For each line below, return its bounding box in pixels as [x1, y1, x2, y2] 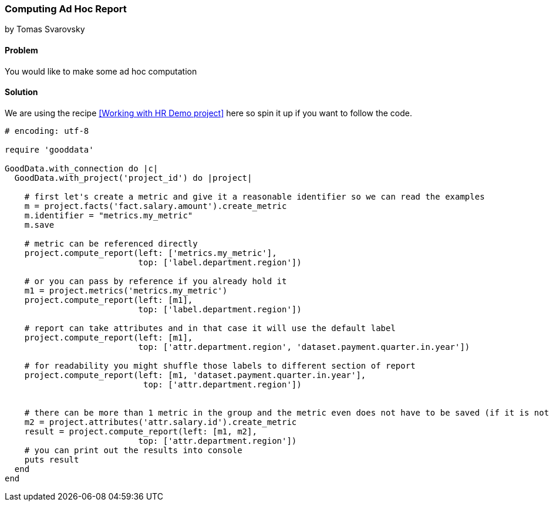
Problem [5, 45, 38, 55]
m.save [24, 220, 55, 230]
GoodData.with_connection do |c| [5, 163, 159, 173]
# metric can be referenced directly [24, 238, 198, 248]
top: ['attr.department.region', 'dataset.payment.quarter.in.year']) [138, 342, 470, 352]
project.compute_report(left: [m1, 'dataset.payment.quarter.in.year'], [24, 370, 366, 380]
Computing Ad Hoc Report [5, 3, 127, 15]
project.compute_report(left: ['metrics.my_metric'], [24, 248, 277, 258]
